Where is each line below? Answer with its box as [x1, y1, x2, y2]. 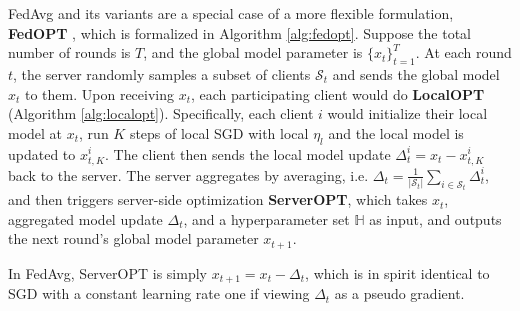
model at [8, 122, 63, 143]
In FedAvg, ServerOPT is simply [8, 262, 207, 283]
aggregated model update [8, 208, 163, 229]
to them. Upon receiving [25, 83, 174, 104]
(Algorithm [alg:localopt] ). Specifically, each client [8, 103, 314, 124]
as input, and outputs [369, 208, 502, 229]
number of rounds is [8, 42, 131, 63]
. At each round [415, 42, 512, 63]
